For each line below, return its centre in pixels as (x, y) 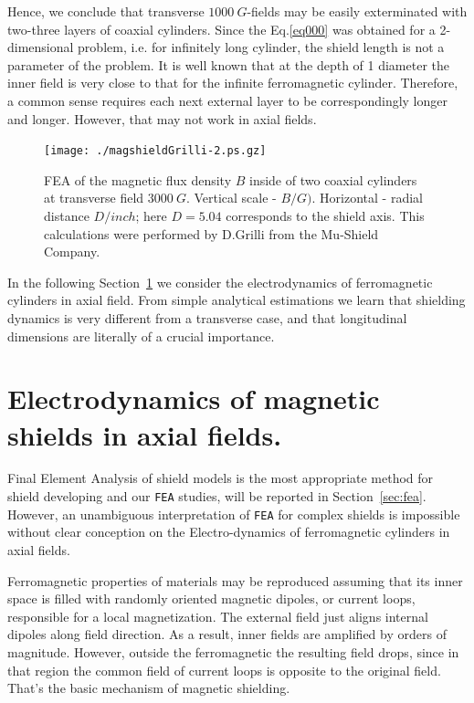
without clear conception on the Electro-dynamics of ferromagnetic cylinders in (229, 532)
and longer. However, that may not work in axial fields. (162, 118)
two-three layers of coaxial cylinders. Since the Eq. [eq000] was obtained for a (221, 29)
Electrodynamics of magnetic (194, 399)
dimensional (41, 47)
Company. (72, 252)
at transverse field (94, 198)
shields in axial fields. (145, 434)
